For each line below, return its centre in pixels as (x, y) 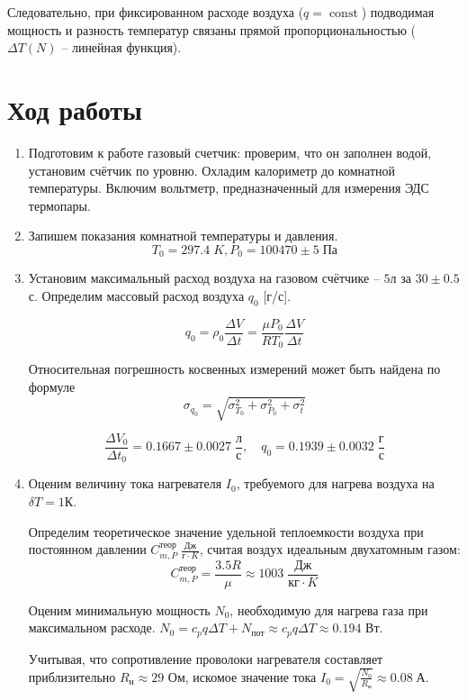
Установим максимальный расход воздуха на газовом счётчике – (204, 278)
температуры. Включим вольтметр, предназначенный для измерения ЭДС (229, 188)
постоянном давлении (87, 549)
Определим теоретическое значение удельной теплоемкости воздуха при (226, 531)
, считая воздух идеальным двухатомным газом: (330, 549)
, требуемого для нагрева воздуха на (335, 483)
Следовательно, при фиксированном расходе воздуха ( (156, 12)
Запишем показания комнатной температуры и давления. (183, 236)
